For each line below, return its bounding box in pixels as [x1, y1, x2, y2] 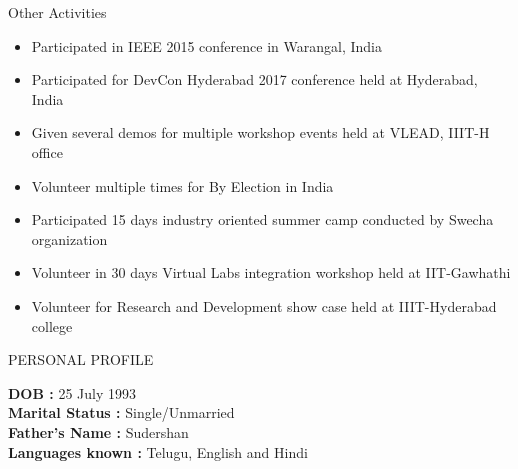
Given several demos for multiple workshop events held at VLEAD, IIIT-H [31, 122, 490, 143]
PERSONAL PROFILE [8, 349, 154, 370]
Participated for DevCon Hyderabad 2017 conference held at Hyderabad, [31, 69, 478, 90]
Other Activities [8, 2, 107, 22]
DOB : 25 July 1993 [8, 382, 136, 403]
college [31, 315, 73, 336]
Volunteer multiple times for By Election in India [31, 175, 334, 196]
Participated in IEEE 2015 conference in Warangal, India [31, 35, 382, 56]
